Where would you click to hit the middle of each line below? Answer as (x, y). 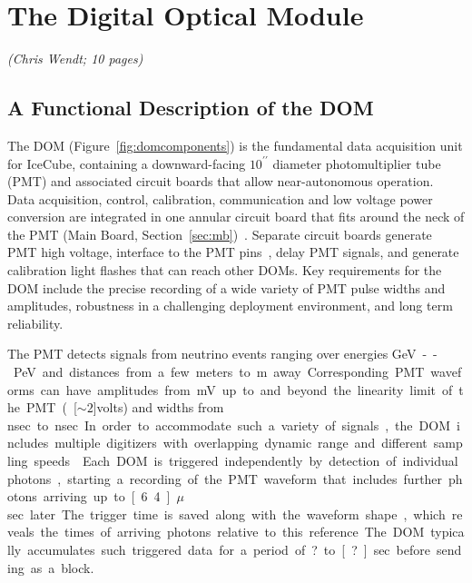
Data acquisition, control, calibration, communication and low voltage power (220, 198)
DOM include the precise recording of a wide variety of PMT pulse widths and (226, 287)
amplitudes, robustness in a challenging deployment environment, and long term (230, 306)
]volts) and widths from (158, 407)
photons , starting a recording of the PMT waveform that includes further (225, 478)
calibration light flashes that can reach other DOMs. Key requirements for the (225, 270)
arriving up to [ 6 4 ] (107, 496)
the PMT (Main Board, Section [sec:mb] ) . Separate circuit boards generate (220, 234)
